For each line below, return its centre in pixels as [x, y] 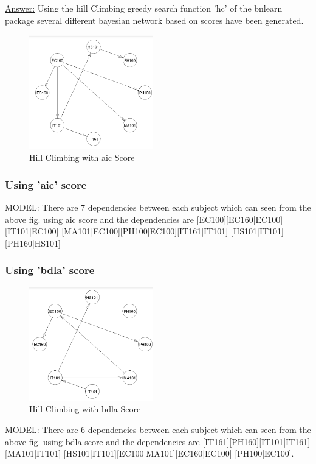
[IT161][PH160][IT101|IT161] [256, 441]
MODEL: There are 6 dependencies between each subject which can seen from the [158, 430]
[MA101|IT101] [33, 453]
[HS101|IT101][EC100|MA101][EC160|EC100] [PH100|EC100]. [179, 453]
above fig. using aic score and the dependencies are [100, 219]
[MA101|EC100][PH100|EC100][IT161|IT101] [145, 231]
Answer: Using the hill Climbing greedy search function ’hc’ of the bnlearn [144, 8]
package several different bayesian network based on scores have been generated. [154, 20]
